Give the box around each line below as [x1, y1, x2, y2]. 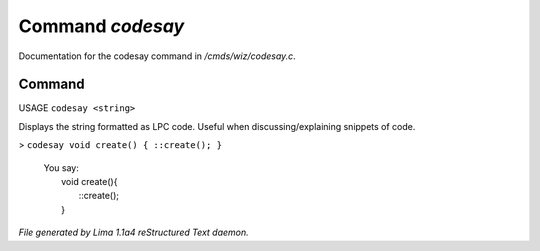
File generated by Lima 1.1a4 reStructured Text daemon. [18, 226, 249, 239]
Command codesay [18, 15, 185, 37]
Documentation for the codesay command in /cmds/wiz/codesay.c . [18, 50, 297, 62]
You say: [43, 161, 79, 174]
